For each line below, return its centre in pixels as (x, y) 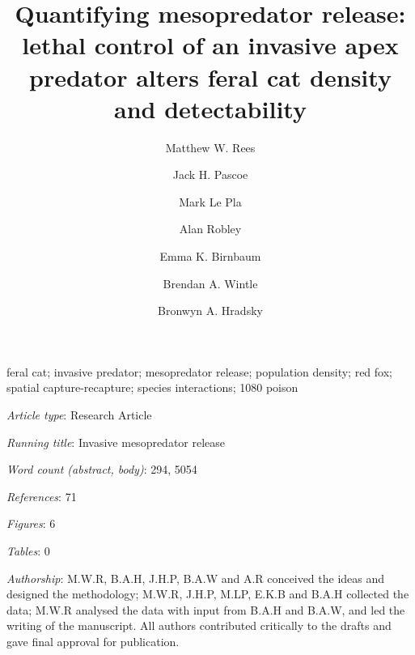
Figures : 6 (31, 523)
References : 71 (42, 496)
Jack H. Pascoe (210, 174)
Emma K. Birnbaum (210, 256)
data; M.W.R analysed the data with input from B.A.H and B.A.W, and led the (206, 609)
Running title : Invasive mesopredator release (116, 442)
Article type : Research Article (79, 415)
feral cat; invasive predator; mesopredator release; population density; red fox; (199, 371)
